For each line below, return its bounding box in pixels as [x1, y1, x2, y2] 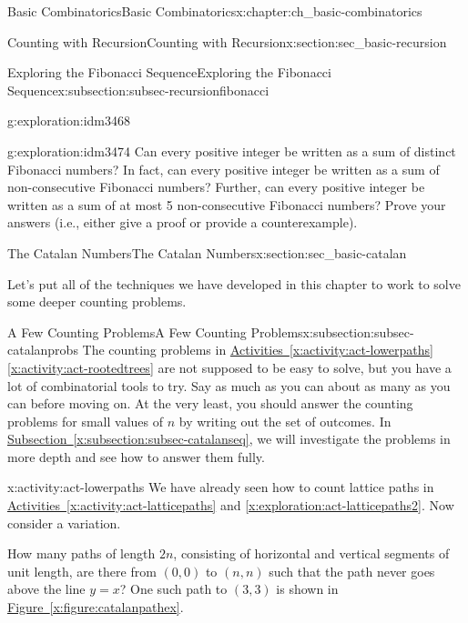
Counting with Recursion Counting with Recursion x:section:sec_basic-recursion [7, 32, 447, 51]
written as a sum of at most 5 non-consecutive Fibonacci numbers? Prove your [7, 195, 446, 214]
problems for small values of [7, 411, 164, 430]
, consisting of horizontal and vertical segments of [173, 544, 450, 563]
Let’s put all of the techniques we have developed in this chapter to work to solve [7, 274, 461, 293]
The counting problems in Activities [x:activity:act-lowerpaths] [82, 340, 433, 359]
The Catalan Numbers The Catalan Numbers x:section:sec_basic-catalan [7, 243, 407, 262]
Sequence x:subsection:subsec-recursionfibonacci [7, 80, 270, 99]
